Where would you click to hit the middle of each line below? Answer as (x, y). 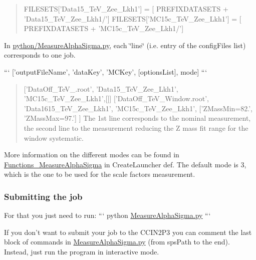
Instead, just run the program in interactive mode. (82, 251)
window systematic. (54, 138)
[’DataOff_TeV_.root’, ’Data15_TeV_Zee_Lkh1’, (101, 88)
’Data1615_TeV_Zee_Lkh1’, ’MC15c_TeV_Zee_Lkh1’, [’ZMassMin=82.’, (138, 108)
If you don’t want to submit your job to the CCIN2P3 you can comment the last (128, 232)
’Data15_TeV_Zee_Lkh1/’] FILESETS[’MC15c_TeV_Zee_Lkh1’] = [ (133, 18)
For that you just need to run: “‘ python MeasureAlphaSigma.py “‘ (107, 215)
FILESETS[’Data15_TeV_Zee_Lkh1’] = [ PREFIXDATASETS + (126, 9)
